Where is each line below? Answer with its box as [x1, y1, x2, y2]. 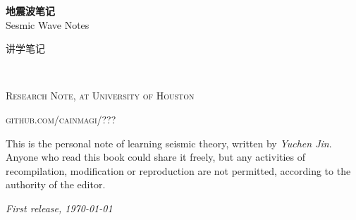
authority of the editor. [6, 177, 106, 192]
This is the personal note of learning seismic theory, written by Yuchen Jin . [6, 135, 332, 150]
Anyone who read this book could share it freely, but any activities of [6, 149, 306, 164]
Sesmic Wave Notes [6, 17, 90, 32]
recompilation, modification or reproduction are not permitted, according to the [6, 163, 351, 178]
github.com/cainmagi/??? [6, 111, 116, 126]
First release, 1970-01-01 [6, 200, 113, 215]
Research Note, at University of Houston [6, 88, 195, 103]
